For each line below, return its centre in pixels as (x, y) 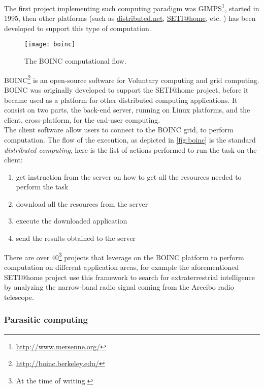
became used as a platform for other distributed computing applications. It (121, 100)
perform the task (42, 187)
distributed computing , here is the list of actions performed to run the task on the (130, 149)
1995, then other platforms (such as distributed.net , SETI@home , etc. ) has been (130, 18)
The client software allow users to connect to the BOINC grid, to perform (119, 130)
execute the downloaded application (72, 221)
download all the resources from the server (82, 203)
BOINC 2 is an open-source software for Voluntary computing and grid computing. (132, 79)
